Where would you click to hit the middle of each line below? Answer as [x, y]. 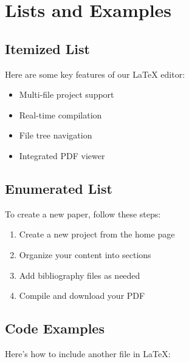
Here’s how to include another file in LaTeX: [88, 353]
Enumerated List [59, 188]
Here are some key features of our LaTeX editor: [95, 74]
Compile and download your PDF [82, 295]
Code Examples [55, 328]
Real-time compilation [60, 114]
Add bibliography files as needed [80, 275]
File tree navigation [56, 135]
